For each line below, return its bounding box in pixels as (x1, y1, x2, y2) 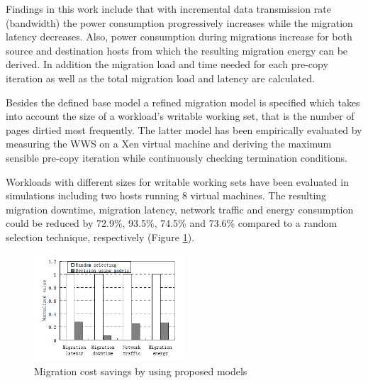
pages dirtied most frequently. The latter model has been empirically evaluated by (6, 122, 362, 137)
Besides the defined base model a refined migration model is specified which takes (6, 94, 360, 109)
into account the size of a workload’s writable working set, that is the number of (6, 109, 355, 123)
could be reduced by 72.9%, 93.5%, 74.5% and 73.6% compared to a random (6, 216, 338, 231)
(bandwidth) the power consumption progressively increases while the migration (6, 15, 353, 30)
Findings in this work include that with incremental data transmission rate (6, 1, 331, 16)
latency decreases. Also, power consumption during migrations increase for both (6, 29, 352, 44)
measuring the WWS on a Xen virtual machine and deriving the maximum (6, 136, 332, 151)
